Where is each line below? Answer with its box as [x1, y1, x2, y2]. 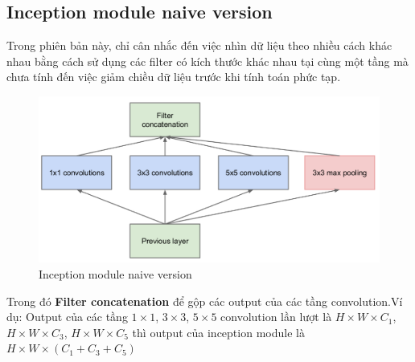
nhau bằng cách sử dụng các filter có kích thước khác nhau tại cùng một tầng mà [6, 52, 409, 69]
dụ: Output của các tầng [6, 308, 128, 325]
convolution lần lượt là [220, 308, 332, 325]
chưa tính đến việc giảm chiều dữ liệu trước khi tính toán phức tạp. [6, 68, 341, 85]
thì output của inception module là [132, 323, 305, 340]
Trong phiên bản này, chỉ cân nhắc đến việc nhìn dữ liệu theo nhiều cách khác [6, 37, 392, 54]
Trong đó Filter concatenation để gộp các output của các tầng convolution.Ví [6, 292, 403, 309]
